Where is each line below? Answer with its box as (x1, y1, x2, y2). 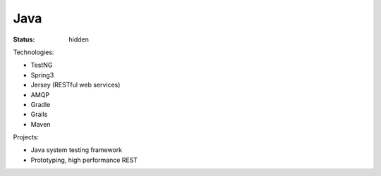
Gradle (30, 100, 51, 108)
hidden (68, 35, 90, 44)
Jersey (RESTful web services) (30, 81, 121, 89)
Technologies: (13, 48, 54, 56)
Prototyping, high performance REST (30, 156, 138, 164)
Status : (13, 35, 35, 44)
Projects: (13, 133, 39, 142)
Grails (30, 110, 48, 119)
